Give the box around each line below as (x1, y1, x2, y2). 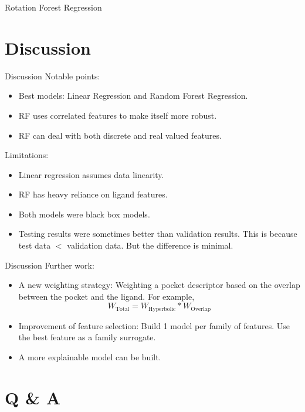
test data (18, 239, 51, 252)
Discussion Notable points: (5, 69, 100, 82)
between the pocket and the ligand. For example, (18, 290, 195, 302)
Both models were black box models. (18, 207, 150, 220)
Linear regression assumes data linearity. (18, 168, 164, 180)
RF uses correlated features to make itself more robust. (18, 109, 217, 121)
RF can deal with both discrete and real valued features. (18, 129, 222, 141)
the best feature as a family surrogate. (18, 331, 156, 343)
